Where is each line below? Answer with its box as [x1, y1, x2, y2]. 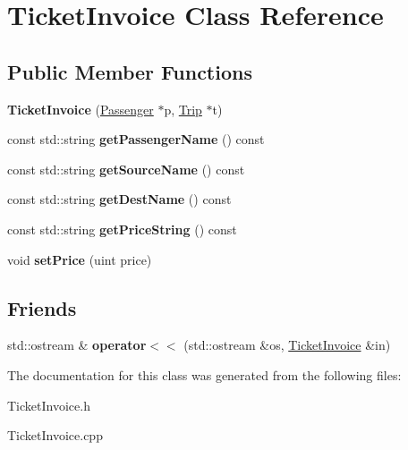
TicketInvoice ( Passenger [7, 99, 154, 118]
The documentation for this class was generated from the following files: [7, 365, 402, 384]
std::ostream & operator [7, 335, 147, 354]
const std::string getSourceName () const [7, 159, 245, 178]
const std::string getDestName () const [7, 190, 232, 208]
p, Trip [164, 99, 202, 118]
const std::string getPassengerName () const [7, 130, 265, 149]
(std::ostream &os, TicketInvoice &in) [183, 335, 391, 354]
